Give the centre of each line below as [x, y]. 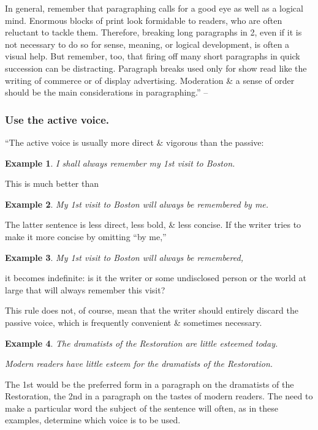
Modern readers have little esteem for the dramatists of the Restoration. [139, 364]
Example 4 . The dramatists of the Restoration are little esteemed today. [142, 343]
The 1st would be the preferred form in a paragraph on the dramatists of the [150, 384]
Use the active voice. [57, 119]
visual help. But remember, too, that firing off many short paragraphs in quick [153, 56]
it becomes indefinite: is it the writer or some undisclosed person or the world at [156, 278]
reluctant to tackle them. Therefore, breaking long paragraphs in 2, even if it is [153, 32]
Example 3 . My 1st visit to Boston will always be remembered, [124, 257]
